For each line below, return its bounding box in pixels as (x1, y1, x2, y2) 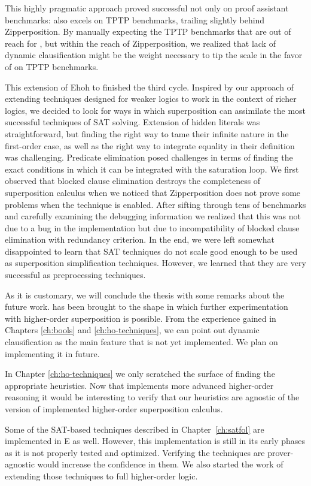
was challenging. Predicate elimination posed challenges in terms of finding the (5, 151, 293, 164)
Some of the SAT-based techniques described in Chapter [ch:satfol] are (5, 422, 264, 435)
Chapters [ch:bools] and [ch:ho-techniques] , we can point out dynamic (5, 324, 260, 336)
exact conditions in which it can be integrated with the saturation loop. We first (5, 162, 299, 175)
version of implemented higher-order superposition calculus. (5, 403, 223, 415)
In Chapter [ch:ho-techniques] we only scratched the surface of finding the (5, 367, 275, 380)
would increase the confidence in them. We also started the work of (37, 458, 283, 470)
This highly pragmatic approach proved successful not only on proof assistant (5, 2, 289, 14)
